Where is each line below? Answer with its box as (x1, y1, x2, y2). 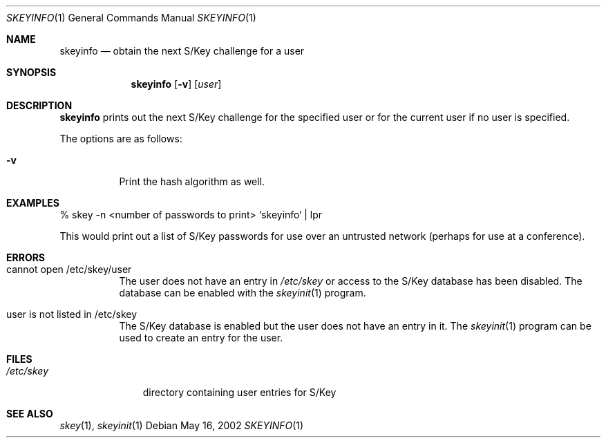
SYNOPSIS (6, 66, 57, 78)
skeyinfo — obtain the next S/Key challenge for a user (59, 45, 305, 57)
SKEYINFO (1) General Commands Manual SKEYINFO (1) (6, 12, 256, 23)
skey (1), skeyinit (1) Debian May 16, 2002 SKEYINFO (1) (59, 420, 304, 431)
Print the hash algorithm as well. (119, 176, 265, 187)
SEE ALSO (6, 408, 53, 420)
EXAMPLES (6, 197, 59, 209)
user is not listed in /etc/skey (6, 308, 138, 320)
